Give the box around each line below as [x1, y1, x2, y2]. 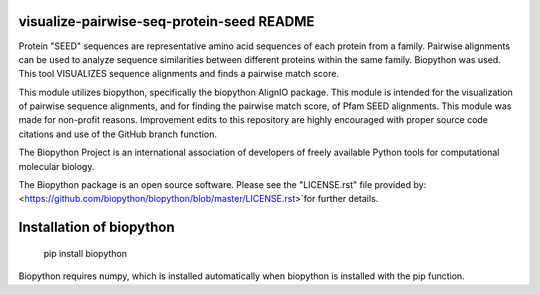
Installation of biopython [18, 219, 175, 236]
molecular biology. [18, 160, 95, 172]
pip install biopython [43, 247, 128, 259]
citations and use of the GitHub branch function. [18, 128, 217, 140]
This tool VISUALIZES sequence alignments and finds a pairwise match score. [18, 68, 340, 80]
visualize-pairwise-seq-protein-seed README [18, 13, 315, 30]
